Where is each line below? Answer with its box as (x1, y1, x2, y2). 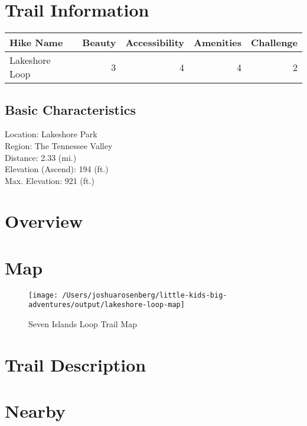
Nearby (5, 399, 66, 423)
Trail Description (5, 352, 146, 376)
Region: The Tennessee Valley (5, 139, 113, 151)
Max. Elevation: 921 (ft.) (5, 174, 94, 186)
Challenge (251, 35, 298, 50)
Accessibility (125, 35, 185, 50)
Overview (5, 209, 83, 233)
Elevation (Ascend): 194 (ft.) (5, 163, 109, 175)
